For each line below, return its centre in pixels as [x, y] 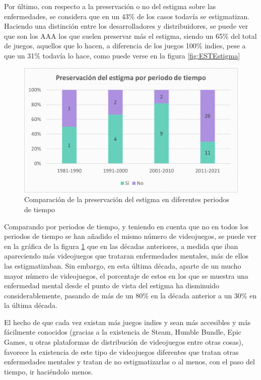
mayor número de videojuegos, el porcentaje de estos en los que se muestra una [126, 275]
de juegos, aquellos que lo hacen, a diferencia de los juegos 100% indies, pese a [125, 46]
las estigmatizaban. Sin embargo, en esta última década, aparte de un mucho [123, 265]
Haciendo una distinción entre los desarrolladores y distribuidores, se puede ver [126, 26]
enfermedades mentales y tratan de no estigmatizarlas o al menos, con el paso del [129, 362]
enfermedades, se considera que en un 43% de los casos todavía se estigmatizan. [127, 16]
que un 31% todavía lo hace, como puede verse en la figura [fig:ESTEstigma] [122, 55]
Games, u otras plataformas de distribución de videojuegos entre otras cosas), [124, 342]
